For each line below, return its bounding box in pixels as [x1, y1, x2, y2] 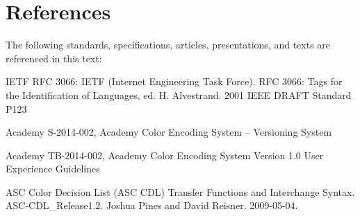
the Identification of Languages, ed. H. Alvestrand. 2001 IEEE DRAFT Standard [6, 87, 352, 102]
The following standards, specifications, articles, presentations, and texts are [6, 37, 331, 52]
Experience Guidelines [6, 161, 100, 176]
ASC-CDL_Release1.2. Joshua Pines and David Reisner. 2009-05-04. [6, 198, 298, 213]
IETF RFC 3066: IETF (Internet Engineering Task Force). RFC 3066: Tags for [6, 74, 343, 89]
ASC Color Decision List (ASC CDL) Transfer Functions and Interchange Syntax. [6, 184, 355, 199]
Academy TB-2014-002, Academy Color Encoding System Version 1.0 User [6, 147, 324, 162]
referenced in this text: [6, 51, 102, 65]
